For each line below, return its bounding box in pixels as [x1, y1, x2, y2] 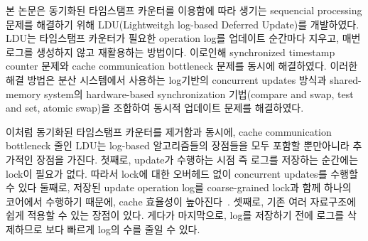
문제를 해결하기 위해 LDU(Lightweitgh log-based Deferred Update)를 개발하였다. [6, 16, 359, 31]
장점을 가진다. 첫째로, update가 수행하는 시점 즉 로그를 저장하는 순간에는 [36, 151, 359, 166]
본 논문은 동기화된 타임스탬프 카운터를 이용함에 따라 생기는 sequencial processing [6, 3, 362, 17]
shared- [330, 72, 362, 87]
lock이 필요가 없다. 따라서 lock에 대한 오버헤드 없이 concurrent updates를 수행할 [6, 166, 358, 181]
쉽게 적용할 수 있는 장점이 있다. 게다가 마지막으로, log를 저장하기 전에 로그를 [6, 208, 345, 223]
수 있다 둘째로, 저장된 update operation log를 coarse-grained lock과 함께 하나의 [6, 180, 352, 195]
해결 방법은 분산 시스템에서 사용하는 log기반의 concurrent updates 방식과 [6, 72, 327, 87]
